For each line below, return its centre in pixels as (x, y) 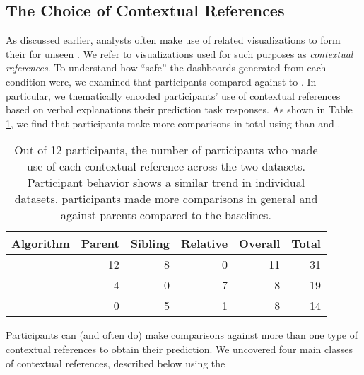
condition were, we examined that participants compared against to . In (161, 81)
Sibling (150, 243)
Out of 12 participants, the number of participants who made (166, 150)
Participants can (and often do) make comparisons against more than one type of (182, 335)
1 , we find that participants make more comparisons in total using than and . (173, 123)
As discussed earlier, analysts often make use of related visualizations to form (173, 40)
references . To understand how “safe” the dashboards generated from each (166, 68)
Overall (260, 243)
